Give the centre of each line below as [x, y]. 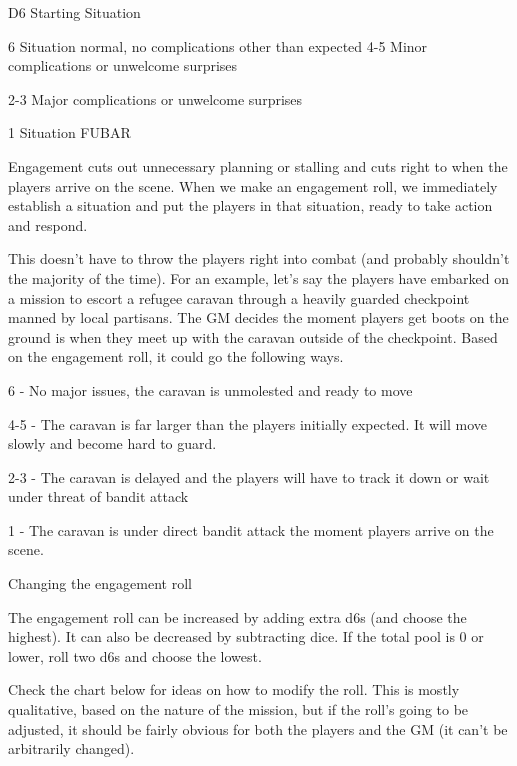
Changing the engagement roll [100, 583]
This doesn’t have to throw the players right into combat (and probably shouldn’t [259, 258]
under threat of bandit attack [98, 496]
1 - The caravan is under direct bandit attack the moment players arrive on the [251, 529]
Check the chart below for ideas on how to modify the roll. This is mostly [234, 689]
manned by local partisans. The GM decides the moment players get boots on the [258, 317]
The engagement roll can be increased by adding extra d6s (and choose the [237, 616]
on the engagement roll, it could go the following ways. [176, 356]
